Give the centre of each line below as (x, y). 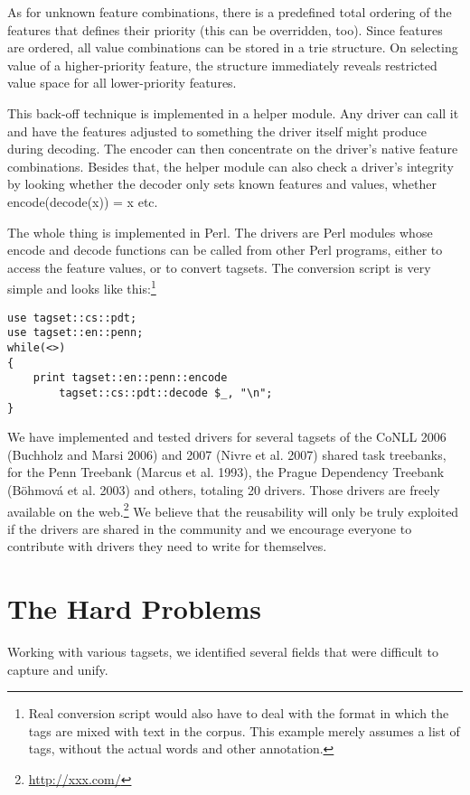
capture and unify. (58, 669)
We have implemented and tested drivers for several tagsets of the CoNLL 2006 (227, 437)
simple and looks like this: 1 (82, 287)
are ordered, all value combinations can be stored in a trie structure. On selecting (233, 47)
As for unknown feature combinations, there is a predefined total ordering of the (230, 12)
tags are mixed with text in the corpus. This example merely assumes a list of (244, 730)
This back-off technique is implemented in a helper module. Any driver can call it (233, 112)
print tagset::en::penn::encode (130, 378)
